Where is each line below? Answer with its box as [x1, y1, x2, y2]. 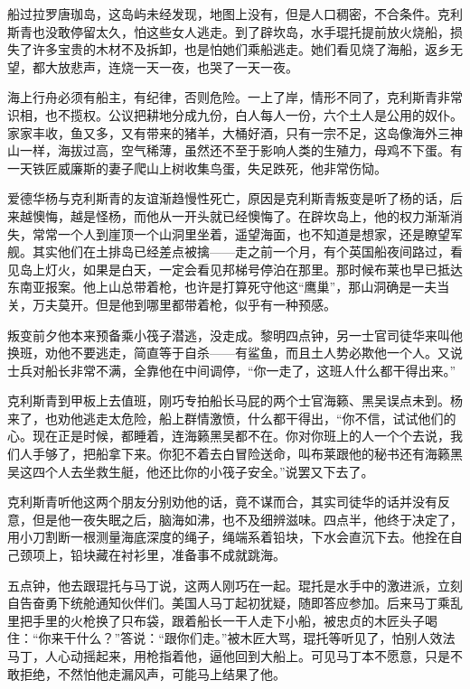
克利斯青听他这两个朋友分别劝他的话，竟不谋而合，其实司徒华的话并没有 [7, 492, 437, 511]
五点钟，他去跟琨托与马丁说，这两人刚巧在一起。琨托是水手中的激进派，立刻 [7, 575, 463, 594]
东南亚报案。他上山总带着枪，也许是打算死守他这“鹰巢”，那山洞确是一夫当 [7, 277, 450, 296]
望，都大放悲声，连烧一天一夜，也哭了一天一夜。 [7, 57, 298, 76]
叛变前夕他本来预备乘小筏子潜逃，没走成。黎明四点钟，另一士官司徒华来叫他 [7, 325, 463, 344]
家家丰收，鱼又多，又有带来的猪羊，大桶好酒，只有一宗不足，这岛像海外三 [7, 123, 450, 142]
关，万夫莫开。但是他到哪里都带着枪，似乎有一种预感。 [7, 294, 336, 313]
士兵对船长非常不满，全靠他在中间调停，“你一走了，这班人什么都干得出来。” [7, 360, 456, 379]
